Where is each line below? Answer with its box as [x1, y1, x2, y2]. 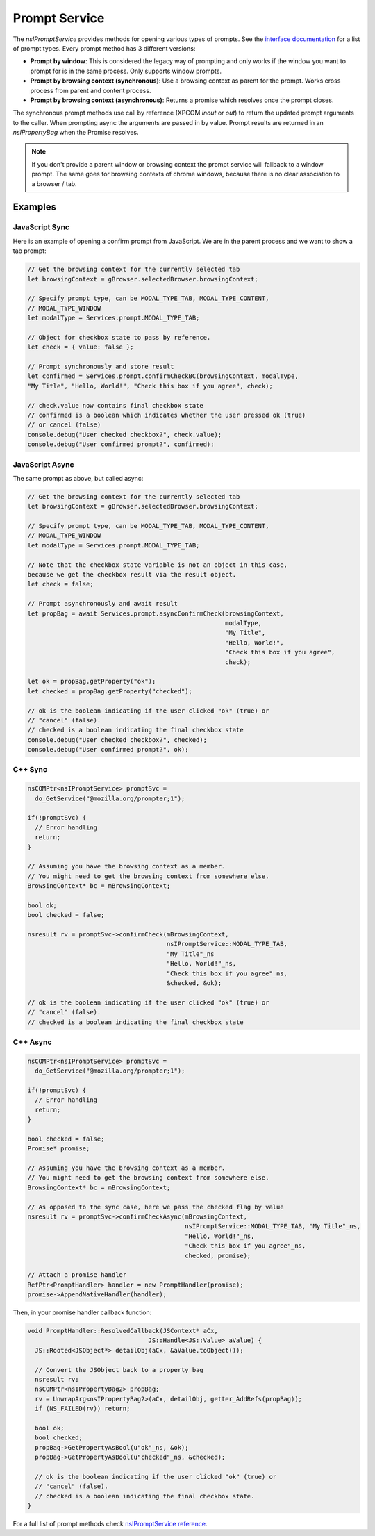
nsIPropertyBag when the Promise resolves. [12, 129, 139, 137]
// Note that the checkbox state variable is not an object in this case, [27, 561, 288, 569]
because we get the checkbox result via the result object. [27, 570, 237, 579]
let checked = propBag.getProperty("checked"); [27, 687, 192, 695]
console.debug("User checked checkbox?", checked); [27, 736, 208, 743]
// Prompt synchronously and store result [27, 363, 174, 371]
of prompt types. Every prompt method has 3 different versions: [12, 44, 196, 52]
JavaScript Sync [12, 222, 69, 232]
